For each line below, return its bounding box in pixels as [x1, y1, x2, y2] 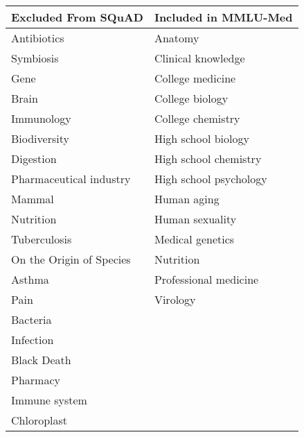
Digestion [11, 151, 57, 166]
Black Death [11, 352, 71, 368]
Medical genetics [154, 231, 235, 247]
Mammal [11, 191, 54, 207]
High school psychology [154, 171, 267, 187]
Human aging [154, 191, 220, 207]
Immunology [11, 110, 71, 126]
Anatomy [154, 30, 199, 46]
